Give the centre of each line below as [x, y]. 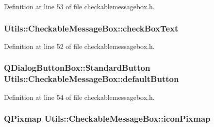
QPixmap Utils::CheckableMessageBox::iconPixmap [107, 119]
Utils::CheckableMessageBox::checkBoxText [91, 28]
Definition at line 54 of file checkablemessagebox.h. [79, 97]
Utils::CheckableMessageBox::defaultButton [91, 79]
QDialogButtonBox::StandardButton [77, 68]
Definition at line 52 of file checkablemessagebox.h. [79, 46]
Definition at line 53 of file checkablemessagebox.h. [79, 6]
